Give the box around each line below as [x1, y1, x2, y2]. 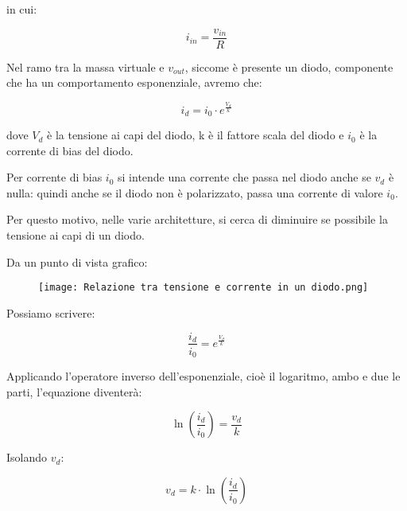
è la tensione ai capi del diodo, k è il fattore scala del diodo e [47, 127, 344, 143]
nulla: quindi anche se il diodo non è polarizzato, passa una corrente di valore [6, 184, 383, 201]
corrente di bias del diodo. [6, 142, 134, 158]
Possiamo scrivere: [6, 304, 95, 321]
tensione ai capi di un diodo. [6, 227, 145, 244]
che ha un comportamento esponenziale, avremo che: [6, 74, 262, 91]
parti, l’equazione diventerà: [6, 383, 142, 400]
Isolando [6, 449, 48, 466]
